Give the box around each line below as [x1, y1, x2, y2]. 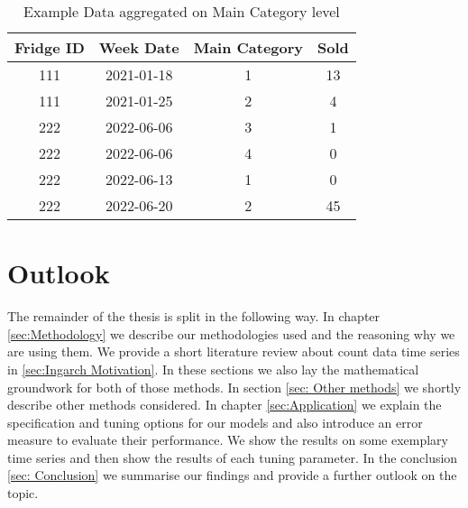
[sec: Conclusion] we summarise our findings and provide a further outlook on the [7, 466, 457, 485]
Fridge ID [14, 37, 85, 58]
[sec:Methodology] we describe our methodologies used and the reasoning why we [7, 324, 455, 343]
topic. [7, 484, 39, 503]
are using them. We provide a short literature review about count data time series [7, 342, 460, 361]
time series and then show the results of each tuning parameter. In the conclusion [7, 448, 458, 466]
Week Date [98, 37, 179, 58]
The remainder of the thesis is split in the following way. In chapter [7, 307, 381, 326]
